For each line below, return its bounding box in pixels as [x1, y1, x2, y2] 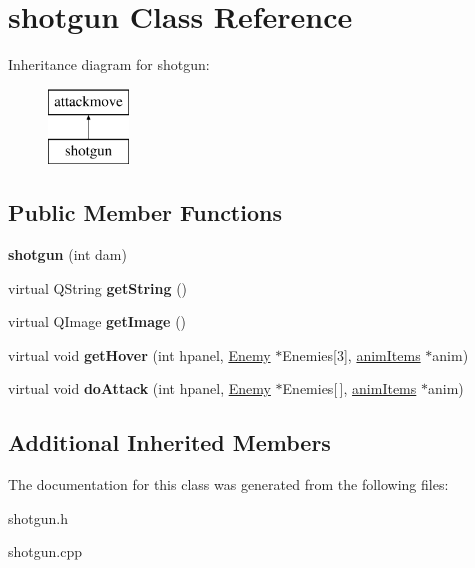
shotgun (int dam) [8, 244, 127, 265]
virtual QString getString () [8, 277, 188, 298]
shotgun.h [8, 507, 68, 528]
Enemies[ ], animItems [282, 378, 417, 399]
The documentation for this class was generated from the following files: [8, 474, 449, 495]
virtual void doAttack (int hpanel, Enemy [8, 378, 271, 399]
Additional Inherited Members [8, 427, 331, 458]
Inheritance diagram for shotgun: [8, 54, 210, 75]
